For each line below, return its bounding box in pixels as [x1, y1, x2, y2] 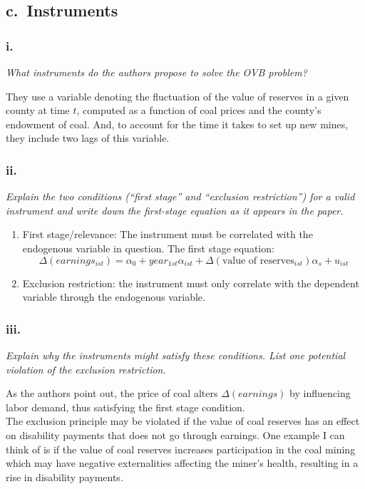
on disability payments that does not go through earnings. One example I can [6, 427, 345, 442]
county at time [6, 103, 70, 118]
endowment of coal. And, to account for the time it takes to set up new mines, [6, 116, 349, 131]
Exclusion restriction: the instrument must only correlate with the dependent [22, 275, 359, 290]
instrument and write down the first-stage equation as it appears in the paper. [6, 202, 344, 217]
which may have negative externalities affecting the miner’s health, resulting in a [6, 455, 359, 470]
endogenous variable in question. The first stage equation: [22, 240, 274, 255]
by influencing [289, 386, 351, 401]
